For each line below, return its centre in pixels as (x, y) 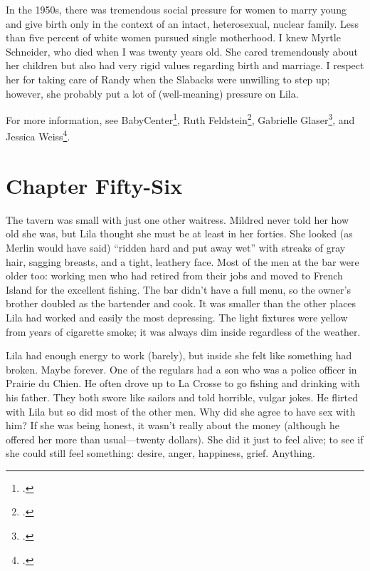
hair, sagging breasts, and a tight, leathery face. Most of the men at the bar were (183, 261)
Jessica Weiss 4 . (38, 135)
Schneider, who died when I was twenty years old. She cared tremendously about (182, 51)
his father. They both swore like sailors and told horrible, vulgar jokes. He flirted (182, 397)
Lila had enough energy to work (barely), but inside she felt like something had (179, 355)
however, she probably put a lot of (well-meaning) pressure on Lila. (152, 93)
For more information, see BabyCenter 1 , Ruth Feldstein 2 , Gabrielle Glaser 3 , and (180, 119)
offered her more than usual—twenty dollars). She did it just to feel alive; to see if (185, 439)
